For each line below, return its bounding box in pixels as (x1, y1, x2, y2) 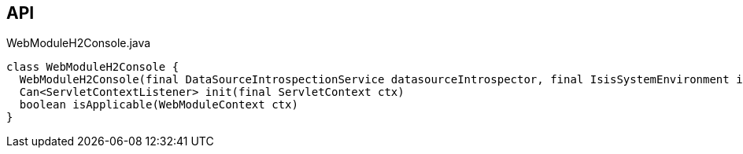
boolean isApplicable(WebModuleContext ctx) (19, 98, 298, 112)
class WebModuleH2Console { (6, 60, 179, 74)
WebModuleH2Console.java (6, 36, 151, 50)
